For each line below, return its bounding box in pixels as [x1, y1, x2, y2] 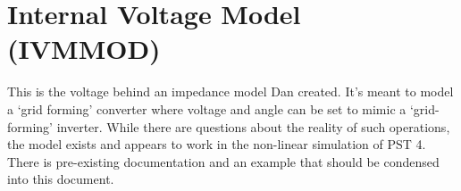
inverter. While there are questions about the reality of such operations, [56, 117, 450, 136]
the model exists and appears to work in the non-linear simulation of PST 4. [7, 135, 426, 154]
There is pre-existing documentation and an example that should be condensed [7, 152, 440, 170]
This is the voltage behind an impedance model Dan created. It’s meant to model [7, 82, 454, 101]
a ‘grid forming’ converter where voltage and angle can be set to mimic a [7, 99, 407, 118]
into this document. [7, 170, 114, 188]
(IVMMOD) [7, 30, 161, 67]
